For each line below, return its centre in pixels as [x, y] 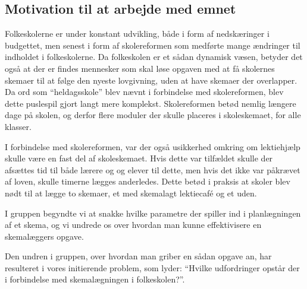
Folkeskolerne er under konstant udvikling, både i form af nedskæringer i [137, 34]
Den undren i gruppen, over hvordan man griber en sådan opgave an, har [138, 256]
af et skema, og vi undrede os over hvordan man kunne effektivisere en [133, 225]
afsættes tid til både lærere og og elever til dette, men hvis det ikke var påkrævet [153, 169]
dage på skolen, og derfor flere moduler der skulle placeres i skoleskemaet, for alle [153, 115]
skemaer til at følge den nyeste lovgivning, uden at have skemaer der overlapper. [151, 80]
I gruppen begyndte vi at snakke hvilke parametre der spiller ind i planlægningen [153, 213]
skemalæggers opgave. [44, 236]
